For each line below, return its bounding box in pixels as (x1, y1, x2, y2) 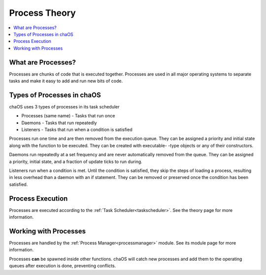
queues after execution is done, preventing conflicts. (9, 263, 116, 269)
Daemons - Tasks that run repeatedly (21, 120, 97, 126)
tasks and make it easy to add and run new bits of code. (9, 78, 123, 84)
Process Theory (9, 7, 76, 18)
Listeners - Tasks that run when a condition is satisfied (21, 127, 133, 133)
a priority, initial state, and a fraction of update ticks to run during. (9, 158, 142, 165)
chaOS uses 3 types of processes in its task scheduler (9, 103, 120, 109)
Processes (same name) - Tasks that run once (21, 113, 115, 119)
